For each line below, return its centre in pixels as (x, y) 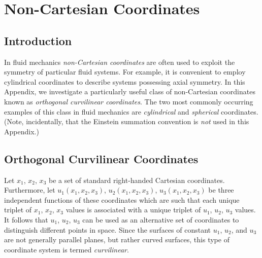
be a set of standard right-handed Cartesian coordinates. (137, 180)
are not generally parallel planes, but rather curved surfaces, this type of (117, 239)
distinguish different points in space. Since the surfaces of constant (108, 229)
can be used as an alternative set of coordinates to (161, 219)
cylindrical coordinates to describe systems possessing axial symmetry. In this (125, 81)
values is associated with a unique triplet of (133, 210)
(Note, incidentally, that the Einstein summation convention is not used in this (127, 121)
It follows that (26, 219)
